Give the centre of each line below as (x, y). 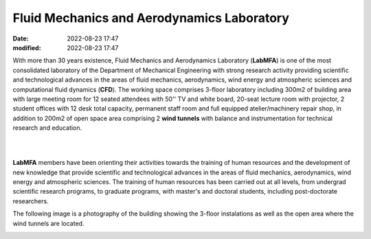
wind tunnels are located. (48, 223)
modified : (27, 47)
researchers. (31, 201)
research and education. (47, 128)
